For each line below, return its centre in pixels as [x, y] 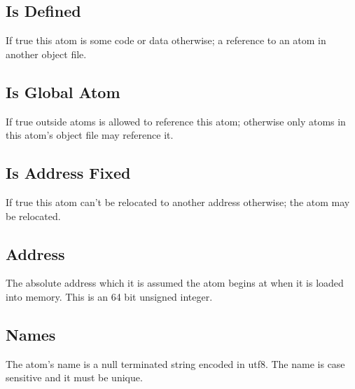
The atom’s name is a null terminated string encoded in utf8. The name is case [175, 363]
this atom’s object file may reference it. [90, 135]
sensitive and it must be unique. [74, 377]
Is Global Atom [63, 91]
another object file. [46, 54]
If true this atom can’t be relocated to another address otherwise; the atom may [178, 202]
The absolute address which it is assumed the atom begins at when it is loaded [175, 283]
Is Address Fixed [68, 173]
